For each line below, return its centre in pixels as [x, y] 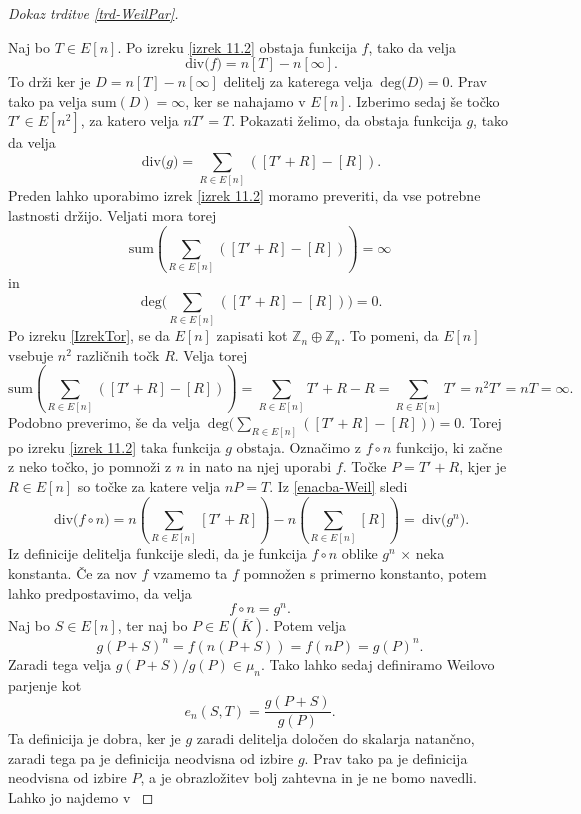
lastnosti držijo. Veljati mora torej [112, 214]
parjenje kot [45, 684]
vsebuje [31, 354]
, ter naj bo [152, 625]
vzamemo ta [190, 572]
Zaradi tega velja [60, 663]
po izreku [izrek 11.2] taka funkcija [114, 446]
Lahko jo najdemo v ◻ [81, 796]
